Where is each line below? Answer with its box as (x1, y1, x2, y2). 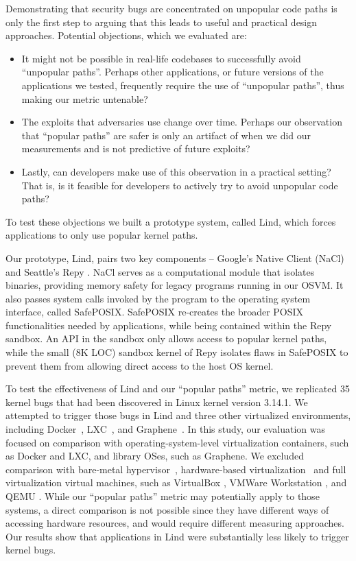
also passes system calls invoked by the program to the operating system (5, 291, 311, 305)
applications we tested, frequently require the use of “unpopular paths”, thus (21, 77, 344, 92)
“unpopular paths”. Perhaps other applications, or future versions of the (21, 64, 324, 79)
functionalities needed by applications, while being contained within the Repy (5, 318, 332, 332)
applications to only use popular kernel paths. (5, 228, 198, 242)
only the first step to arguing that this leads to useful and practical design (5, 14, 318, 29)
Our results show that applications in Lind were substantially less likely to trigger (5, 529, 349, 543)
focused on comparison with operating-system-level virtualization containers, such (5, 435, 349, 449)
